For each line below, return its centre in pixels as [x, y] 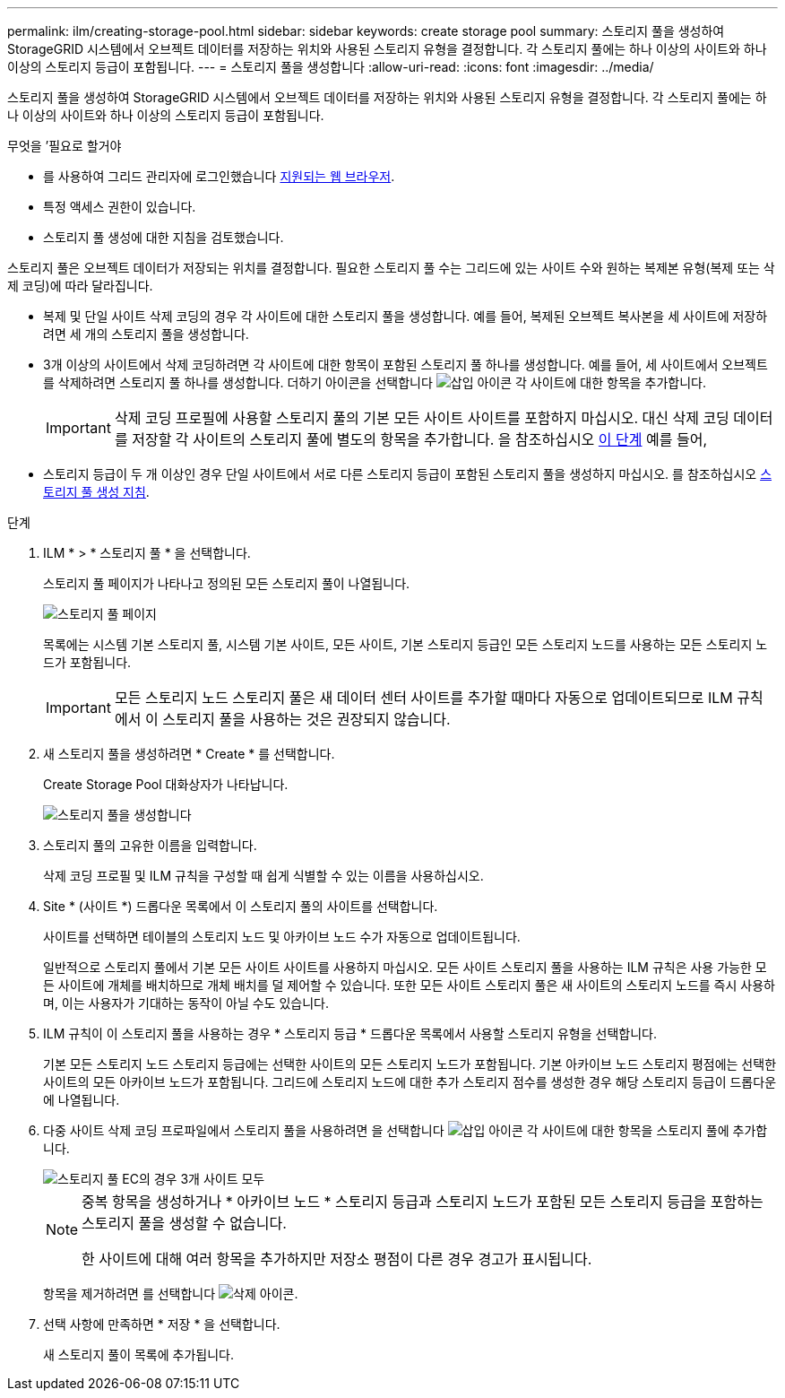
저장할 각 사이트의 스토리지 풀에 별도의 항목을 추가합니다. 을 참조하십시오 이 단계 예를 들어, [420, 439]
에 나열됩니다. [82, 1100]
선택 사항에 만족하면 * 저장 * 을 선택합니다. [162, 1324]
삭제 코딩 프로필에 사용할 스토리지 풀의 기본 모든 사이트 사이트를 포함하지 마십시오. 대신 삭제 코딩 [422, 418]
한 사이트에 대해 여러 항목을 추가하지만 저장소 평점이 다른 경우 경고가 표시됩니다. [337, 1259]
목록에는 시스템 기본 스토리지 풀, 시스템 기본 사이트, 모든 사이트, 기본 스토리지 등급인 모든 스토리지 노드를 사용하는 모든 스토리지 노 [405, 644]
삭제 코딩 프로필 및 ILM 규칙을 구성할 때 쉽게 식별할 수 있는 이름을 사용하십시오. [263, 876]
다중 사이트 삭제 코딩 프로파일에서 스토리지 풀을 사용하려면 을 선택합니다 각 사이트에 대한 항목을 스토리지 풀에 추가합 [405, 1130]
